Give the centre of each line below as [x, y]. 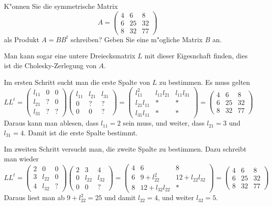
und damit [120, 197]
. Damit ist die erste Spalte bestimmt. [81, 132]
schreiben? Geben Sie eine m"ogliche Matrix [136, 39]
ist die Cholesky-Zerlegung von [50, 65]
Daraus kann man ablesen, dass [51, 123]
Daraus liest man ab [34, 197]
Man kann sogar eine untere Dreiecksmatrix [70, 56]
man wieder [21, 158]
